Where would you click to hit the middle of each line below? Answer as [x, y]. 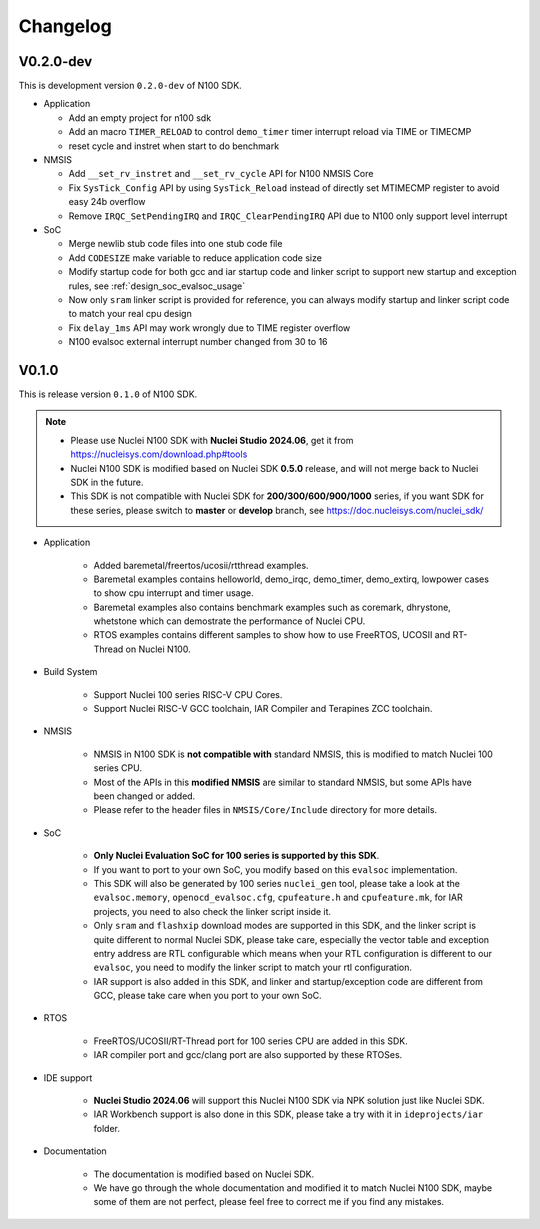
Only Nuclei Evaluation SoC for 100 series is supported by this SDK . [236, 856]
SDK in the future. [107, 482]
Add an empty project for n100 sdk [140, 117]
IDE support [68, 1077]
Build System [70, 672]
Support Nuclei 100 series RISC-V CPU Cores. [188, 694]
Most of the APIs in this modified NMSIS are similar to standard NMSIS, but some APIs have [282, 782]
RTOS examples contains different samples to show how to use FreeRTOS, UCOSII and [272, 635]
